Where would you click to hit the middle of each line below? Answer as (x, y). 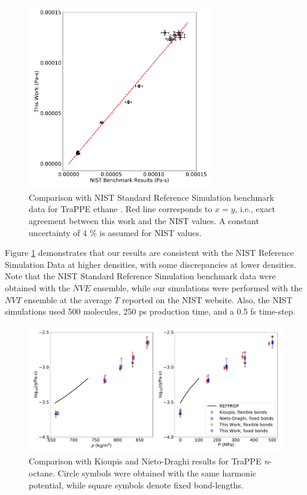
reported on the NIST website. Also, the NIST (207, 299)
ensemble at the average (68, 299)
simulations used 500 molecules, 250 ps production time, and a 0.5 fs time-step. (150, 311)
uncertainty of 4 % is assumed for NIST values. (115, 232)
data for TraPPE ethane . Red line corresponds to (121, 209)
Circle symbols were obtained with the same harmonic (157, 473)
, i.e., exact (255, 209)
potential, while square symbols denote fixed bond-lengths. (136, 485)
